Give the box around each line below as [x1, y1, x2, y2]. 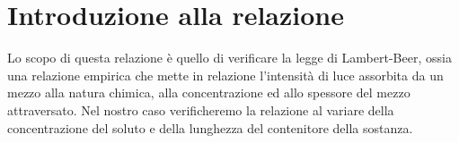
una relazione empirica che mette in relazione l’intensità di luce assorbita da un [7, 65, 444, 84]
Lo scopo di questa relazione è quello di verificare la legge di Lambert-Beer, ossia [7, 48, 452, 67]
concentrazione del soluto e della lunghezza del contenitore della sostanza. [7, 118, 413, 137]
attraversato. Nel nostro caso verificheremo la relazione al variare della [7, 100, 394, 119]
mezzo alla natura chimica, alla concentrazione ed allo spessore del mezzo [7, 83, 410, 102]
